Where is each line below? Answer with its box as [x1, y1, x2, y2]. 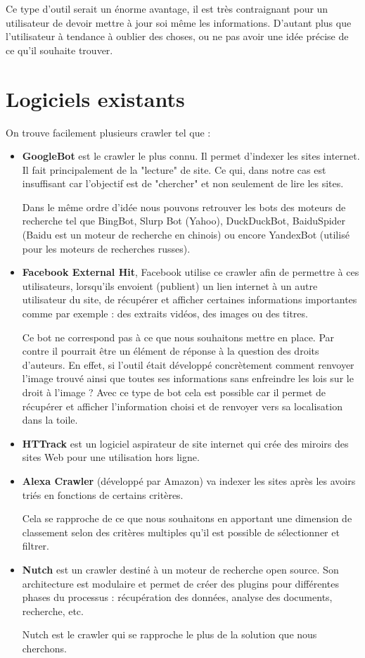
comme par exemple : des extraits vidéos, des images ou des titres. [22, 306, 308, 321]
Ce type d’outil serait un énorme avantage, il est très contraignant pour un [6, 1, 328, 15]
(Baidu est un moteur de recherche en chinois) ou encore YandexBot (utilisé [22, 227, 350, 242]
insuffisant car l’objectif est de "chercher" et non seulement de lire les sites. [22, 176, 344, 191]
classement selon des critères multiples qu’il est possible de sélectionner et [22, 524, 340, 539]
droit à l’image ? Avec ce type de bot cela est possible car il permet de [22, 385, 326, 399]
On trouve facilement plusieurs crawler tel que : [6, 125, 211, 139]
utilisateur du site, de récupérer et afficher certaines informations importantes [22, 292, 357, 307]
